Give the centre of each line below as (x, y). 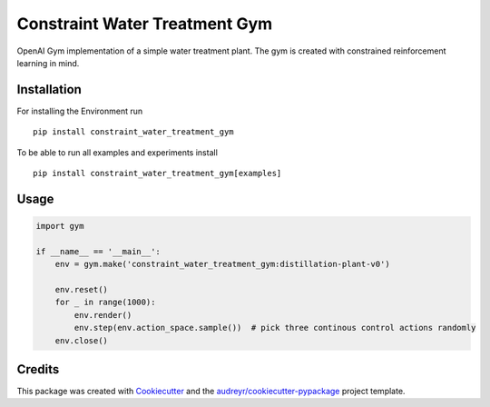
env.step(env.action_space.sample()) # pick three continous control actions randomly (275, 328)
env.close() (82, 340)
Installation (49, 89)
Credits (38, 369)
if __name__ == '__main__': (98, 251)
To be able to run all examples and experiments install (117, 152)
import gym (60, 226)
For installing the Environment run (80, 111)
